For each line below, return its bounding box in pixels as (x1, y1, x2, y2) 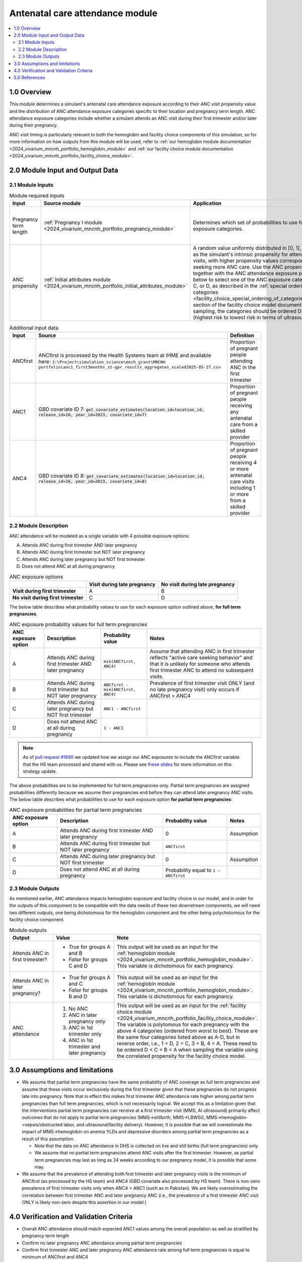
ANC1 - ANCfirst (103, 706, 141, 711)
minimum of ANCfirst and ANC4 (22, 1254, 88, 1260)
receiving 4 (230, 459, 257, 466)
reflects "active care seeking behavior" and (149, 654, 253, 661)
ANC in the (230, 363, 256, 371)
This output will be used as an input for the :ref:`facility (116, 1002, 247, 1009)
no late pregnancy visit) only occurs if (149, 686, 240, 693)
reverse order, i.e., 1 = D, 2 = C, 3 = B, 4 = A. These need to (116, 1040, 257, 1047)
